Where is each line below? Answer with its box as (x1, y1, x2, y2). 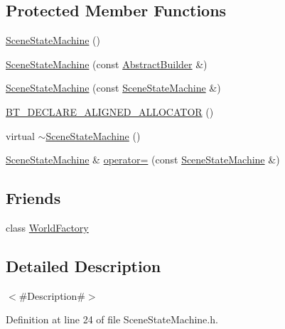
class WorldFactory (6, 220, 89, 234)
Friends (6, 187, 61, 209)
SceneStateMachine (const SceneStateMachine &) (6, 80, 221, 95)
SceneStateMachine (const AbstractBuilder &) (6, 56, 208, 71)
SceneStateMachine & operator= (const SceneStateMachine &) (6, 152, 280, 167)
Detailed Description (6, 254, 161, 276)
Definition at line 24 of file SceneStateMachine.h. (6, 312, 218, 327)
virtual (6, 128, 35, 143)
